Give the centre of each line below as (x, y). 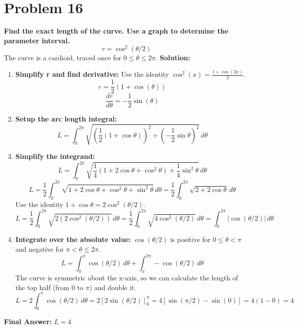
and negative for (40, 249)
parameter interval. (37, 40)
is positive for (190, 239)
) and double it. (113, 287)
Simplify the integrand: (55, 156)
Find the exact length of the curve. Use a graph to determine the (116, 31)
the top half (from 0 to (49, 287)
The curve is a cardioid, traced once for (63, 58)
